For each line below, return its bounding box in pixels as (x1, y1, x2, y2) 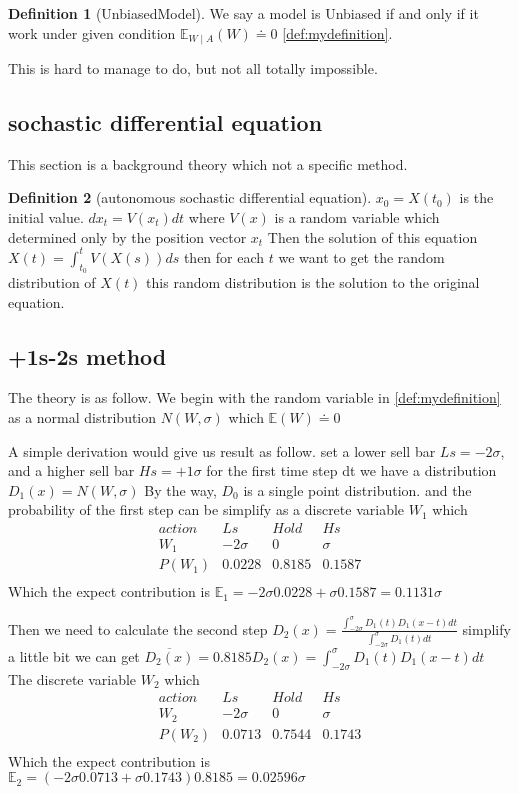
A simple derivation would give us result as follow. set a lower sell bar (8, 440, 436, 461)
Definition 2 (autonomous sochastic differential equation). (8, 187, 372, 208)
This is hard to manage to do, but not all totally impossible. (8, 58, 378, 79)
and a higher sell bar (8, 460, 135, 481)
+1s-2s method (8, 340, 167, 371)
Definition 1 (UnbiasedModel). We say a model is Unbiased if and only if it (8, 3, 479, 23)
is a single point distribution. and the (243, 479, 472, 500)
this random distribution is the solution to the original (146, 271, 480, 292)
